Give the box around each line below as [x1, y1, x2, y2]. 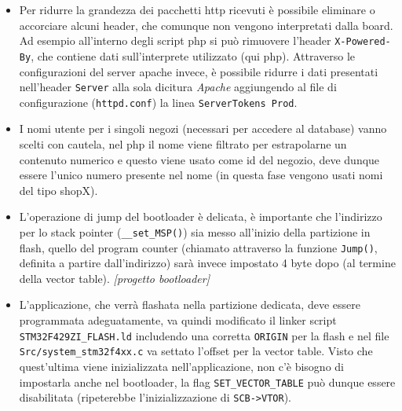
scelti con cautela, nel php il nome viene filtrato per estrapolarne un [19, 136, 347, 152]
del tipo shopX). [19, 182, 98, 198]
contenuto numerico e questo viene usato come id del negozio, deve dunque [19, 151, 380, 167]
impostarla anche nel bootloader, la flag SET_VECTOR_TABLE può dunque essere [19, 373, 396, 390]
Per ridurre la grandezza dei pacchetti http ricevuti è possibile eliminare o [19, 2, 375, 17]
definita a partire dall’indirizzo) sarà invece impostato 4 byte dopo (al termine [19, 255, 396, 271]
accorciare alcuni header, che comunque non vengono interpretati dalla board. [19, 17, 393, 33]
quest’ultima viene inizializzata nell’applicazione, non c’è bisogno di [19, 358, 344, 374]
